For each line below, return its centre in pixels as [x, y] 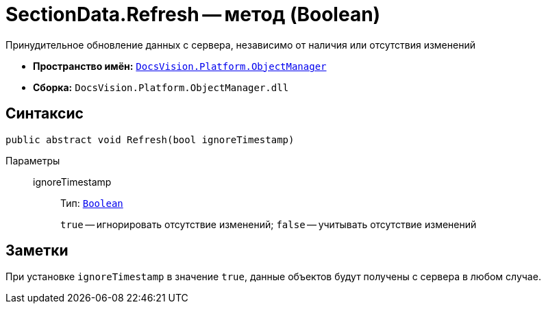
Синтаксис [45, 114]
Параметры [33, 160]
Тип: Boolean [92, 203]
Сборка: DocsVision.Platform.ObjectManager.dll [161, 87]
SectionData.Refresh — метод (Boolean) [193, 14]
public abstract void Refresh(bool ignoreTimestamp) [150, 139]
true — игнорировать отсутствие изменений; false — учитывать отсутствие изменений [269, 224]
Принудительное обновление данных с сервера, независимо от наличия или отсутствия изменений [240, 45]
